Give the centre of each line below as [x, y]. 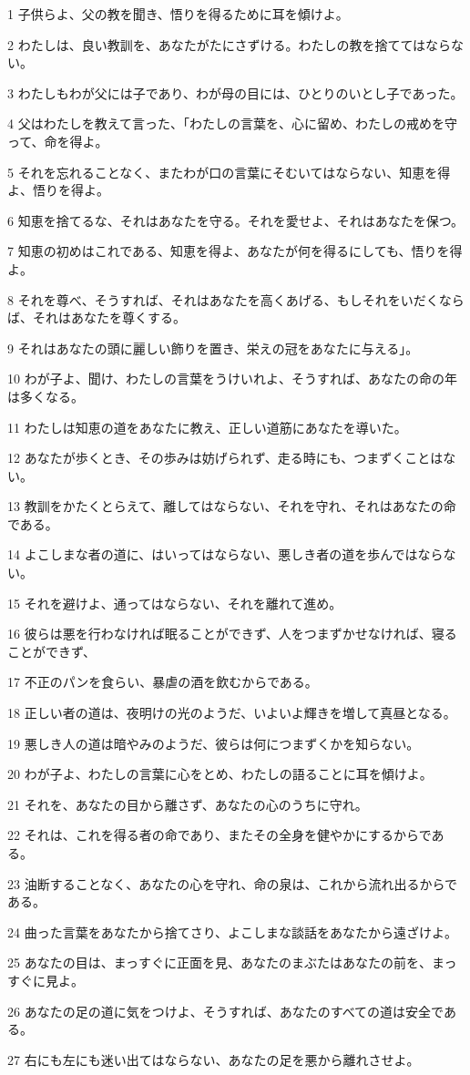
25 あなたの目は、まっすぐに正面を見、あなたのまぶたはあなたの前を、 [220, 962]
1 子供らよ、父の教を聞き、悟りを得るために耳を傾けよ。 [178, 14]
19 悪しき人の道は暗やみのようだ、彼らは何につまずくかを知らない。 [214, 743]
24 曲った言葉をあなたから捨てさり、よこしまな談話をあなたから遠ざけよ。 [233, 932]
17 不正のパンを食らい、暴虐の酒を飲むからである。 [163, 682]
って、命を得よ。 [58, 141]
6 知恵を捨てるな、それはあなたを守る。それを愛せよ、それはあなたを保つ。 [236, 220]
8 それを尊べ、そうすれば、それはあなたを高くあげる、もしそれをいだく [223, 299]
